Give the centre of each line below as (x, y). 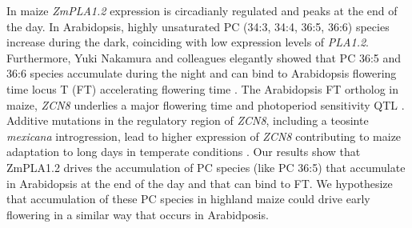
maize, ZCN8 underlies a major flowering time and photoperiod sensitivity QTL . (206, 104)
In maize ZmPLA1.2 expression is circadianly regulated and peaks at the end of (202, 10)
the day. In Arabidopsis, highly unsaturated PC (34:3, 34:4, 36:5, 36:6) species (198, 26)
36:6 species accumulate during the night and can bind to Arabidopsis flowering (202, 73)
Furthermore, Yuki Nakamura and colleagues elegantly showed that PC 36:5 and (204, 57)
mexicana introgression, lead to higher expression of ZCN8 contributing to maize (204, 136)
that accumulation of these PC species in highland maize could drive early (188, 199)
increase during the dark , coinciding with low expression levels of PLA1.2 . (188, 42)
